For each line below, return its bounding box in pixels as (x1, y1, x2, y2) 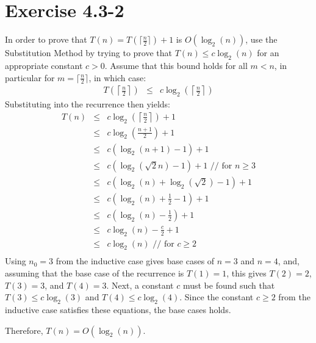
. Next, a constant (106, 278, 174, 291)
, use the (245, 33, 278, 46)
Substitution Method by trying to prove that (5, 46, 172, 59)
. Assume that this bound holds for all (104, 59, 248, 71)
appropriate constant (5, 59, 83, 71)
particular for (5, 71, 55, 84)
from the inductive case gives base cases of (56, 255, 215, 267)
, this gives (226, 267, 267, 280)
